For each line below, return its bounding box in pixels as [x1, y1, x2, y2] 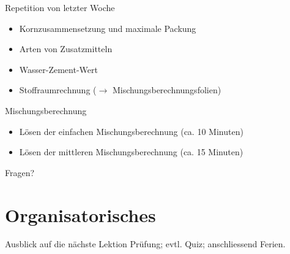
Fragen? [5, 166, 35, 179]
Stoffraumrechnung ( [19, 83, 97, 96]
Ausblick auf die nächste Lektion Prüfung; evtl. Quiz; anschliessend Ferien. [5, 237, 286, 250]
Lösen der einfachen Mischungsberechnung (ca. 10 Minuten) [19, 125, 244, 137]
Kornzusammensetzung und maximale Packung [19, 21, 196, 34]
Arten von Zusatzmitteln [19, 42, 113, 55]
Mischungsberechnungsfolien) [112, 83, 221, 96]
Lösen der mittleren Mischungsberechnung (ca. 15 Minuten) [19, 145, 244, 158]
